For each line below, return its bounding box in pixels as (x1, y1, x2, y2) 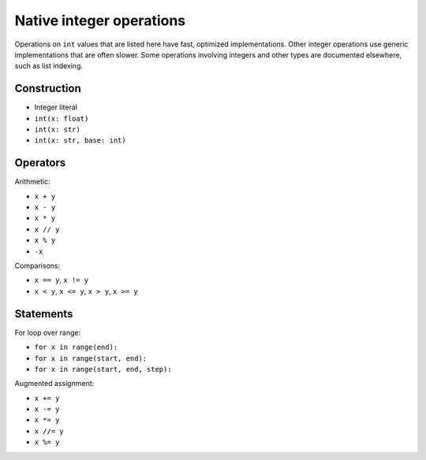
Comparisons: (14, 261, 61, 271)
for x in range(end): (34, 343, 118, 352)
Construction (14, 82, 82, 95)
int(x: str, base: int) (34, 136, 126, 145)
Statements (14, 307, 73, 321)
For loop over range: (14, 328, 81, 337)
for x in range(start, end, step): (34, 365, 173, 373)
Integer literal (34, 102, 78, 112)
